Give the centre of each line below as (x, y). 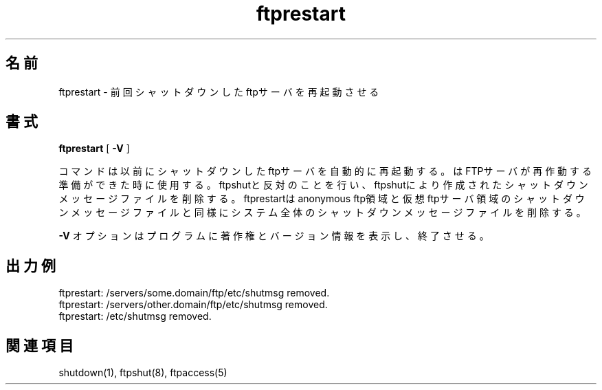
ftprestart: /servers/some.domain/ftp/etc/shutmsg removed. (194, 293)
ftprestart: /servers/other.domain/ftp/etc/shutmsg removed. (193, 305)
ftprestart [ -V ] (94, 149)
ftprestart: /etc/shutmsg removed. (135, 316)
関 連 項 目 (40, 345)
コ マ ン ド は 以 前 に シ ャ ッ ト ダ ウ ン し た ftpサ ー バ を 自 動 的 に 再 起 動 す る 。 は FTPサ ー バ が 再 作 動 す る (325, 171)
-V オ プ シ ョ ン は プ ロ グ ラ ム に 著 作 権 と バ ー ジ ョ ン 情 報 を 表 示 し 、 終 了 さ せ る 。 (274, 236)
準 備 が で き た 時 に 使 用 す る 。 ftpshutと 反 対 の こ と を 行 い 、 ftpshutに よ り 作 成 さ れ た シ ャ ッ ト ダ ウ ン (323, 185)
